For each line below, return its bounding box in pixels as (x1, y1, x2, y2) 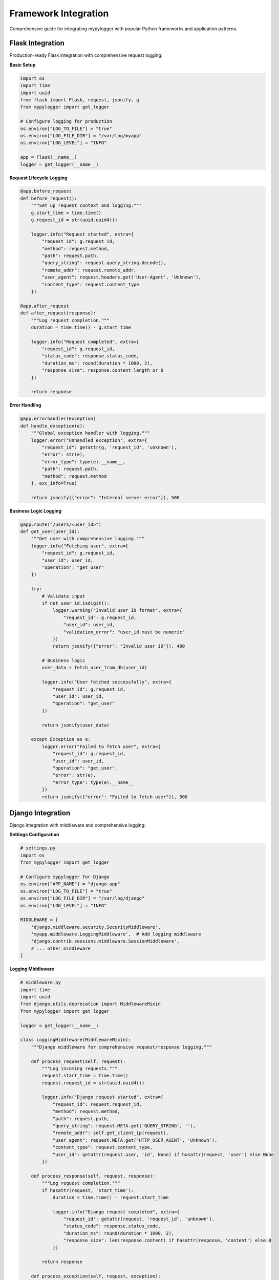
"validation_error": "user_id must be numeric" (63, 629, 185, 635)
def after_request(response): (20, 310, 96, 316)
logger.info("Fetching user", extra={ (31, 543, 128, 549)
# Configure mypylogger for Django (20, 873, 110, 880)
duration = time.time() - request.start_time (52, 1194, 169, 1200)
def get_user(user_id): (20, 529, 80, 535)
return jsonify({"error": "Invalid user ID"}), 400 (52, 643, 185, 649)
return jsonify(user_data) (41, 722, 110, 728)
